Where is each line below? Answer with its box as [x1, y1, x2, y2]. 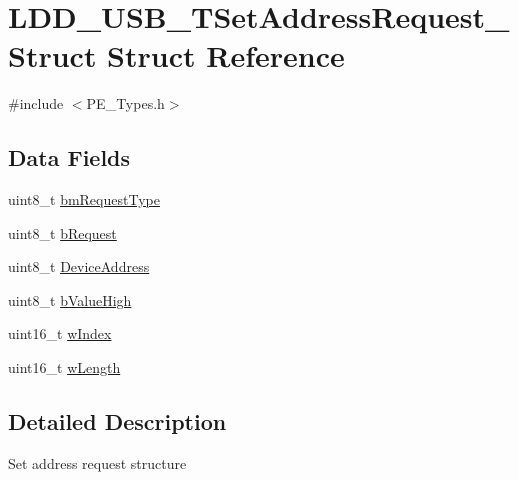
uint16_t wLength [8, 357, 121, 378]
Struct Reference [107, 35, 345, 76]
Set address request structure [8, 452, 187, 473]
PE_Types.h [86, 93, 165, 114]
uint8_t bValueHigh [8, 289, 132, 310]
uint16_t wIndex [8, 323, 112, 344]
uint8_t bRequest [8, 222, 117, 243]
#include [8, 93, 64, 114]
